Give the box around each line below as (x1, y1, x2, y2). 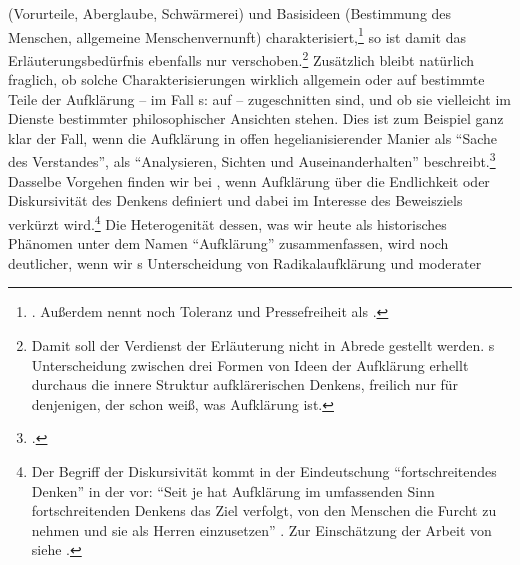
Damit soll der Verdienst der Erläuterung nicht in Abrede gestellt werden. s (31, 334, 495, 355)
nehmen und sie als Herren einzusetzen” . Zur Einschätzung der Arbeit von (31, 519, 492, 540)
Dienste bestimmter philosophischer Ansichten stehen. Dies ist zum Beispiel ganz (8, 108, 504, 129)
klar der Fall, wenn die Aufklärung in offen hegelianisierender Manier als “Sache (8, 127, 498, 148)
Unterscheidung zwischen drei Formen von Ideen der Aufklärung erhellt (31, 354, 469, 375)
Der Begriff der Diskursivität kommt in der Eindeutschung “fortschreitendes (31, 460, 497, 481)
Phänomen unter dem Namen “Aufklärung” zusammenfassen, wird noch (8, 233, 449, 254)
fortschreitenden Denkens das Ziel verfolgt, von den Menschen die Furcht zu (31, 500, 497, 521)
